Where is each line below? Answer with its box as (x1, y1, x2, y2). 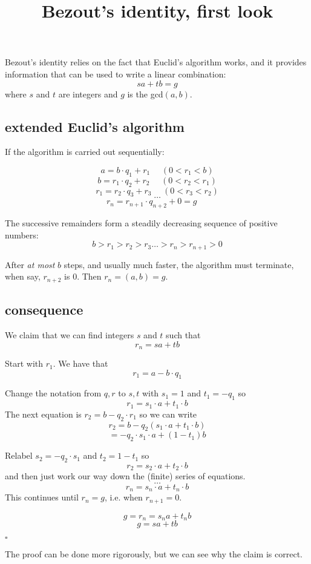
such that (166, 329, 201, 341)
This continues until (5, 491, 79, 503)
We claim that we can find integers (5, 329, 134, 341)
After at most (5, 258, 55, 271)
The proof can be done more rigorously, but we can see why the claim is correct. (5, 548, 303, 560)
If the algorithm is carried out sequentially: (5, 145, 165, 158)
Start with (5, 357, 44, 370)
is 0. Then (64, 270, 102, 283)
